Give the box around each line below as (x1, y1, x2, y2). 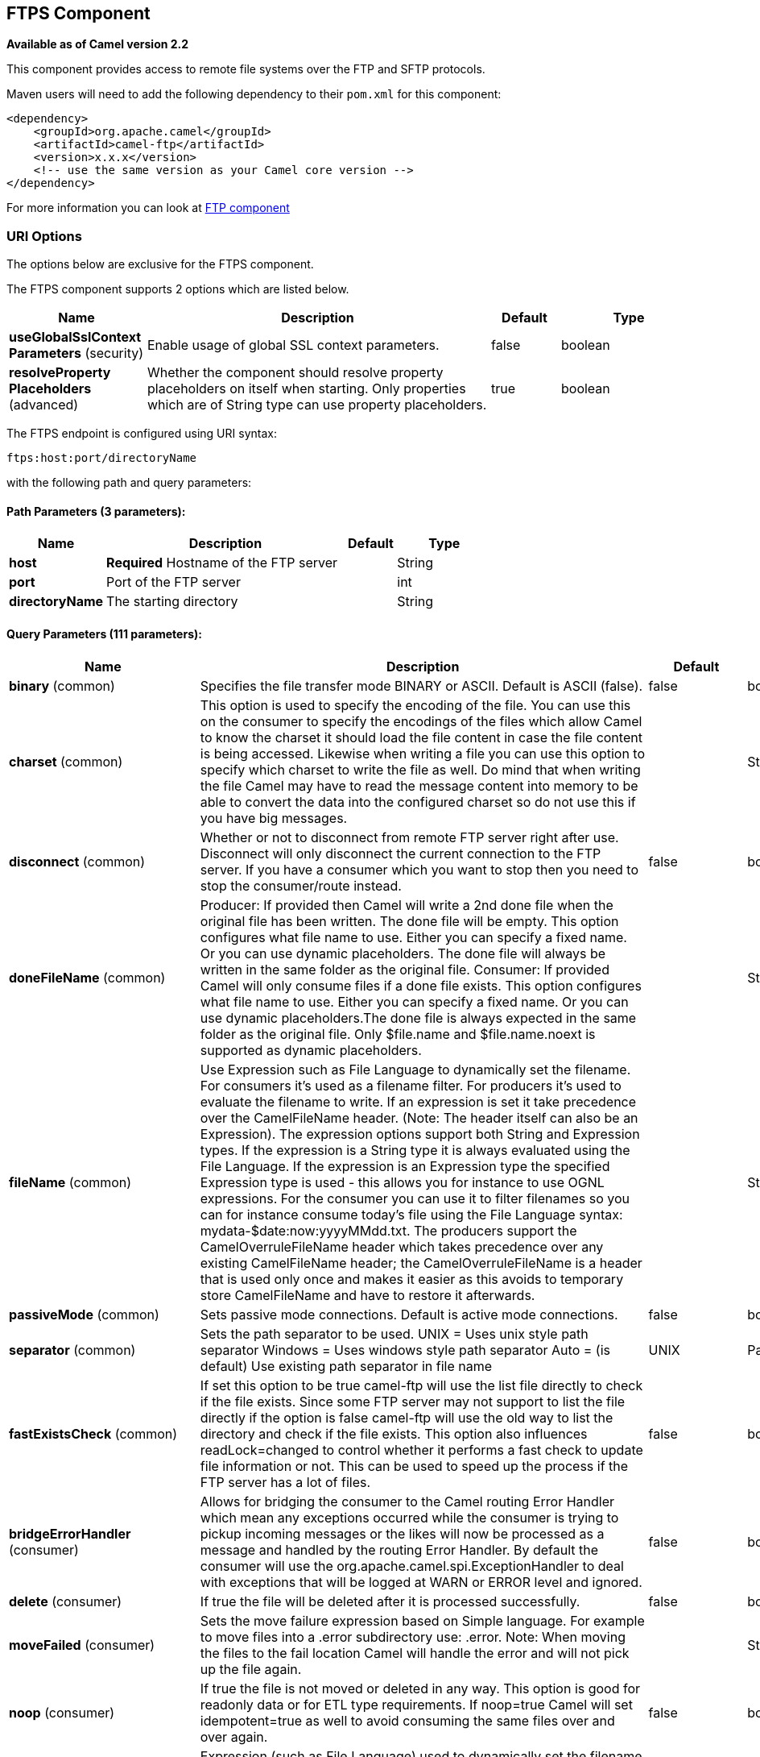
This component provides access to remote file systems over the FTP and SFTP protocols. (6, 62, 485, 77)
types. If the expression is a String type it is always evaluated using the (200, 1141, 630, 1158)
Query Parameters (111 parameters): (6, 627, 202, 641)
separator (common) (9, 1341, 136, 1358)
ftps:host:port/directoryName (6, 451, 197, 465)
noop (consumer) (9, 1704, 115, 1721)
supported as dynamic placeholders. (200, 1041, 422, 1058)
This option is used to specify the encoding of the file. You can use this (200, 696, 631, 713)
